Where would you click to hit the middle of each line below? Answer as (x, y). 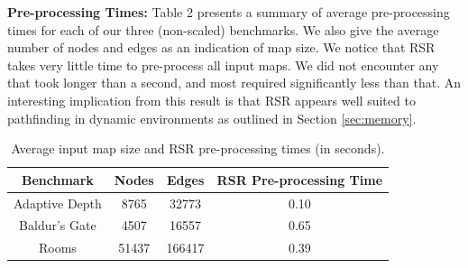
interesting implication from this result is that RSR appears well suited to (211, 100)
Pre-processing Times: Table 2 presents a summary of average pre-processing (229, 12)
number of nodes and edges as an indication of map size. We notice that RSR (221, 47)
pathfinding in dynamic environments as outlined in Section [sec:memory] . (212, 118)
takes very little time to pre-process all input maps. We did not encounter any (223, 65)
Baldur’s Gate (58, 225)
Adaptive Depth (58, 203)
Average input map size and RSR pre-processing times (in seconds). (198, 148)
